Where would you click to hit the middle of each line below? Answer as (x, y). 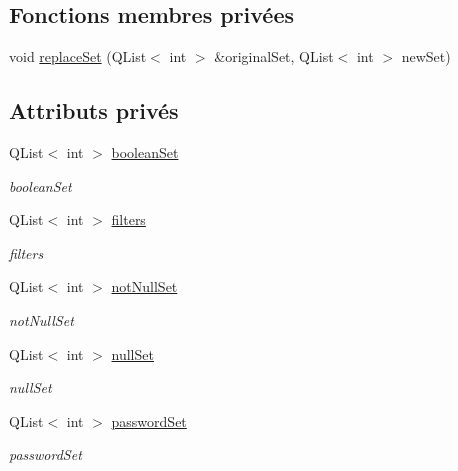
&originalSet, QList (274, 56)
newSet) (426, 56)
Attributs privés (94, 110)
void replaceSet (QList (78, 56)
